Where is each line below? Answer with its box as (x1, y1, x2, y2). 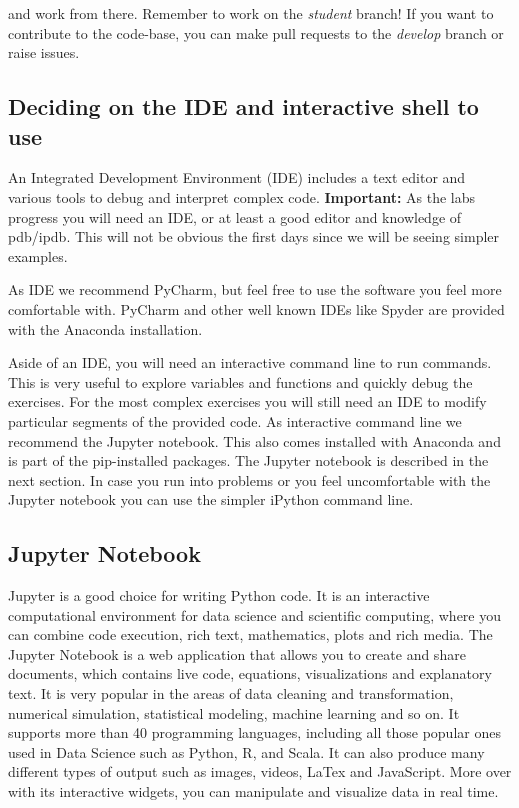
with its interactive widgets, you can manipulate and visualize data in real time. (8, 781, 499, 802)
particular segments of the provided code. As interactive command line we (8, 410, 462, 431)
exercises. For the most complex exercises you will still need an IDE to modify (8, 391, 487, 412)
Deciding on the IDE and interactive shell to (8, 91, 479, 122)
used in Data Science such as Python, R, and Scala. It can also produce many (8, 741, 485, 762)
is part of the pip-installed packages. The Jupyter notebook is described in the (8, 450, 489, 471)
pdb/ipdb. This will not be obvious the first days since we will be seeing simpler (8, 226, 500, 247)
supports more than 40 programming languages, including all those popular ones (8, 722, 501, 743)
